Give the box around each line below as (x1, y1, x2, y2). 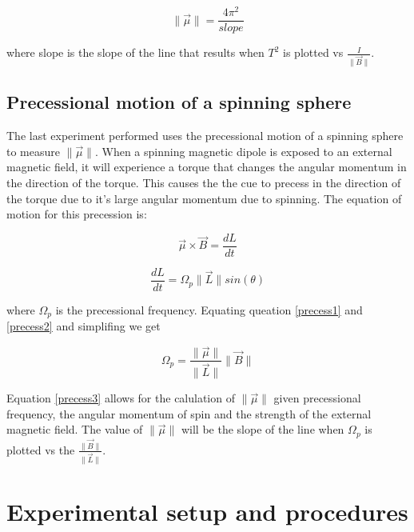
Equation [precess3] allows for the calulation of (6, 390, 235, 406)
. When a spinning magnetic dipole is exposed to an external (94, 142, 392, 159)
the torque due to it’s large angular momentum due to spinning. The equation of (6, 190, 402, 206)
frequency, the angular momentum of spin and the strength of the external (6, 405, 372, 422)
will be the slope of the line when (181, 421, 344, 438)
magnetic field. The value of (6, 421, 143, 438)
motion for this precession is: (6, 206, 147, 222)
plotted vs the (6, 441, 75, 458)
